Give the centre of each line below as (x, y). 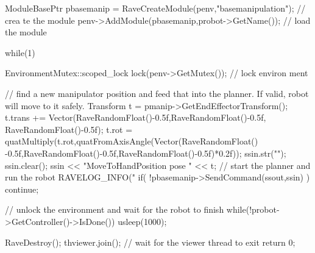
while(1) (20, 52)
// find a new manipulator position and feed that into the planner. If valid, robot (157, 93)
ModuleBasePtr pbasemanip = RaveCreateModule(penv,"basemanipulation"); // (155, 8)
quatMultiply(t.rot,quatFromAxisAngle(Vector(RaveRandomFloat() (132, 141)
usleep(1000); (142, 221)
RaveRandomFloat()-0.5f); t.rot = (69, 129)
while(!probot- (253, 209)
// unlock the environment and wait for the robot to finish (115, 209)
